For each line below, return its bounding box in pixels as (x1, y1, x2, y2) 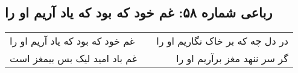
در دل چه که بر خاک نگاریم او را (156, 34, 288, 48)
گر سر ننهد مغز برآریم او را (176, 51, 288, 66)
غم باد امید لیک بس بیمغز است (10, 51, 138, 66)
